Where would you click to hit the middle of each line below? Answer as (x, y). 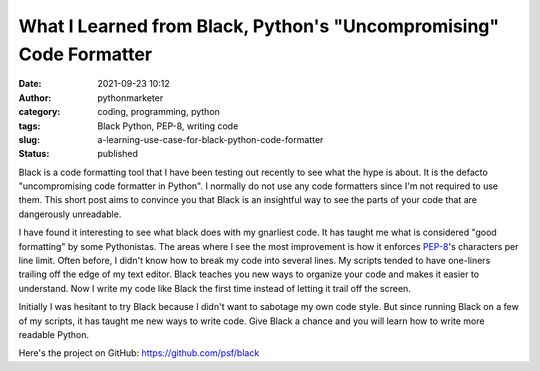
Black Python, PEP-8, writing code (168, 126)
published (118, 154)
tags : (29, 126)
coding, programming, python (158, 112)
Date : (30, 84)
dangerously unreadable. (70, 214)
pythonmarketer (130, 97)
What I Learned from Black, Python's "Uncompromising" (259, 26)
